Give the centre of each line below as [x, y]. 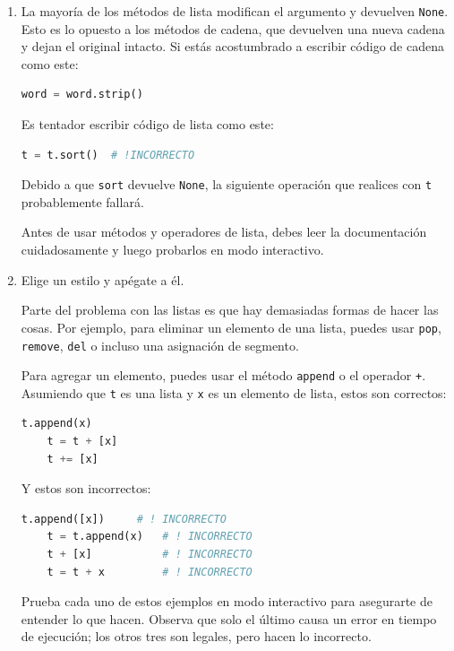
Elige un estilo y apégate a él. [103, 279]
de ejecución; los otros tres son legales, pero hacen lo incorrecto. [196, 636]
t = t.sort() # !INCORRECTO [108, 155]
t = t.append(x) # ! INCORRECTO [150, 537]
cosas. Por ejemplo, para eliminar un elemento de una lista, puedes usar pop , [231, 327]
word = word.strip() [82, 95]
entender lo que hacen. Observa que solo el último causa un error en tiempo [229, 618]
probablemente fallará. [82, 201]
